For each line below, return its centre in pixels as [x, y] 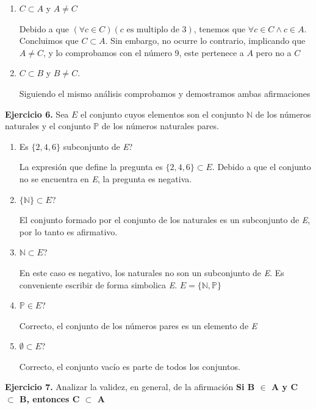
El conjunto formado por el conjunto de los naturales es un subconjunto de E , [165, 220]
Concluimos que [49, 41]
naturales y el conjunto [48, 126]
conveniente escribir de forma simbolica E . [98, 284]
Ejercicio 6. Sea [37, 114]
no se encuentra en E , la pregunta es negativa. [106, 178]
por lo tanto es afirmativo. [68, 231]
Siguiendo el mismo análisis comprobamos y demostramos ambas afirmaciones [165, 93]
